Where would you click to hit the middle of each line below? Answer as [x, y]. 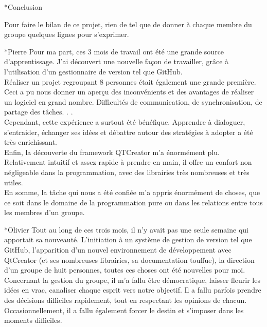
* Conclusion [23, 7]
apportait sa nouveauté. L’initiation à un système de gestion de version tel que [128, 239]
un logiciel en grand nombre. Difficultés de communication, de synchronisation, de [133, 101]
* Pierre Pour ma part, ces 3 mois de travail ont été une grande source [114, 51]
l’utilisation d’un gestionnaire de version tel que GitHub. [93, 71]
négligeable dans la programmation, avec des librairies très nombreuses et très [127, 172]
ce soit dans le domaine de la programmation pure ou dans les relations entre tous [133, 202]
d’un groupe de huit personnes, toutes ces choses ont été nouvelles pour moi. [125, 270]
